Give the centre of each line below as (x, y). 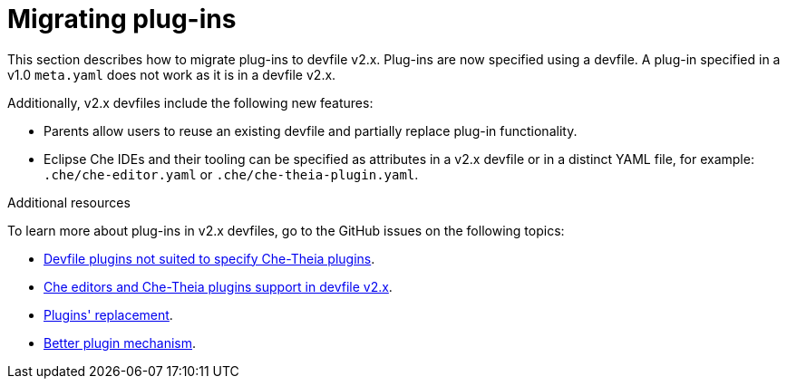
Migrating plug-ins (122, 19)
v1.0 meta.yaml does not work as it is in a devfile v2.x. (172, 74)
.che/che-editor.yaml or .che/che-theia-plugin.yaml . (231, 174)
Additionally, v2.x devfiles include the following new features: (190, 102)
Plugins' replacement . (108, 314)
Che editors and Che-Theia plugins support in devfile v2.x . (218, 286)
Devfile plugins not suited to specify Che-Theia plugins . (209, 258)
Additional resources (69, 202)
